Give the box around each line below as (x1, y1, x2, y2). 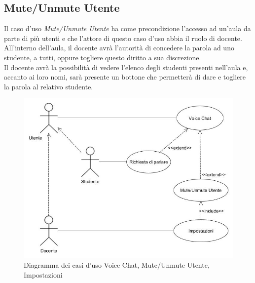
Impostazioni (24, 269, 63, 280)
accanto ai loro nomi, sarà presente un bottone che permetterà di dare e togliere (4, 72, 246, 82)
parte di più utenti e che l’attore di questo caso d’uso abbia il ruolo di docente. (4, 33, 242, 43)
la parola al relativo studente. (4, 81, 93, 91)
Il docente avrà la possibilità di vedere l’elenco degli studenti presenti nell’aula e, (4, 62, 248, 72)
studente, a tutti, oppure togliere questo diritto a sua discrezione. (4, 52, 201, 62)
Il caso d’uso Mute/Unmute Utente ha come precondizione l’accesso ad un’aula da (4, 23, 251, 34)
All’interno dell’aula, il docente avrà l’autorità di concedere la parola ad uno (4, 42, 234, 53)
